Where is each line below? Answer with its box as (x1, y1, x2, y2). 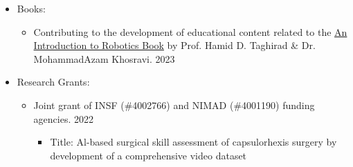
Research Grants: (17, 75, 90, 89)
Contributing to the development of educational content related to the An (33, 24, 347, 39)
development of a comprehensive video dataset (50, 148, 247, 162)
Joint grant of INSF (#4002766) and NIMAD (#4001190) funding (33, 97, 315, 112)
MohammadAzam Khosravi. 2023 (33, 51, 175, 66)
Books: (17, 1, 46, 15)
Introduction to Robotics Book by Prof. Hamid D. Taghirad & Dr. (33, 38, 316, 52)
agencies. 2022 (33, 111, 93, 126)
